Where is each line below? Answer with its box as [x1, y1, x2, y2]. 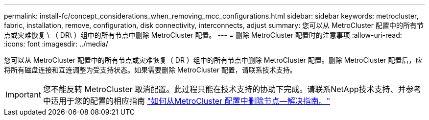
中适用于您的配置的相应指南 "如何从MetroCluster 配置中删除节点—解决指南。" [43, 96, 331, 106]
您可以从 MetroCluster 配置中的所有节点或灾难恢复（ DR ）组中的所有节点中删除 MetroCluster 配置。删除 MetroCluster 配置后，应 [4, 56, 423, 64]
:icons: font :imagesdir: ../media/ [4, 40, 108, 48]
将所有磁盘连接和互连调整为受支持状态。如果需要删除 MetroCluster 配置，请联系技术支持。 [4, 66, 297, 74]
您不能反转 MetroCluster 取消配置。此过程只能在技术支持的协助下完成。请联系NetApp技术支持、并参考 [43, 84, 422, 94]
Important [5, 90, 41, 99]
